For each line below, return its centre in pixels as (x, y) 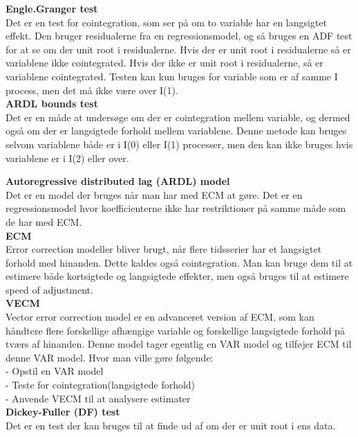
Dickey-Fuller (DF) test (63, 412)
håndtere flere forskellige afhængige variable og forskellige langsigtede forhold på (175, 330)
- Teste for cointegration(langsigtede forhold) (101, 385)
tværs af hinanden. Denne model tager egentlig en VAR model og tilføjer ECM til (179, 344)
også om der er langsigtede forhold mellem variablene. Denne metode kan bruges (176, 131)
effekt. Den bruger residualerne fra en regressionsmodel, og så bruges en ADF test (179, 36)
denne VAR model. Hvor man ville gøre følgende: (110, 357)
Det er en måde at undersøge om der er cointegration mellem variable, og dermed (178, 117)
